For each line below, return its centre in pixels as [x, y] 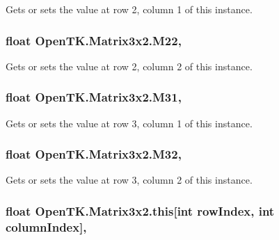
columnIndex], [46, 226]
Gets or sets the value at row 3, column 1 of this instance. [129, 123]
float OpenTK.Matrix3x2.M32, [94, 154]
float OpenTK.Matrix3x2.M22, [94, 40]
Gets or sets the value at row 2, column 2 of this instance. [129, 66]
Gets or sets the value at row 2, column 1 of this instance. [129, 9]
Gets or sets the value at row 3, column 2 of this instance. [129, 180]
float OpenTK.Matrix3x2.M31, [94, 97]
